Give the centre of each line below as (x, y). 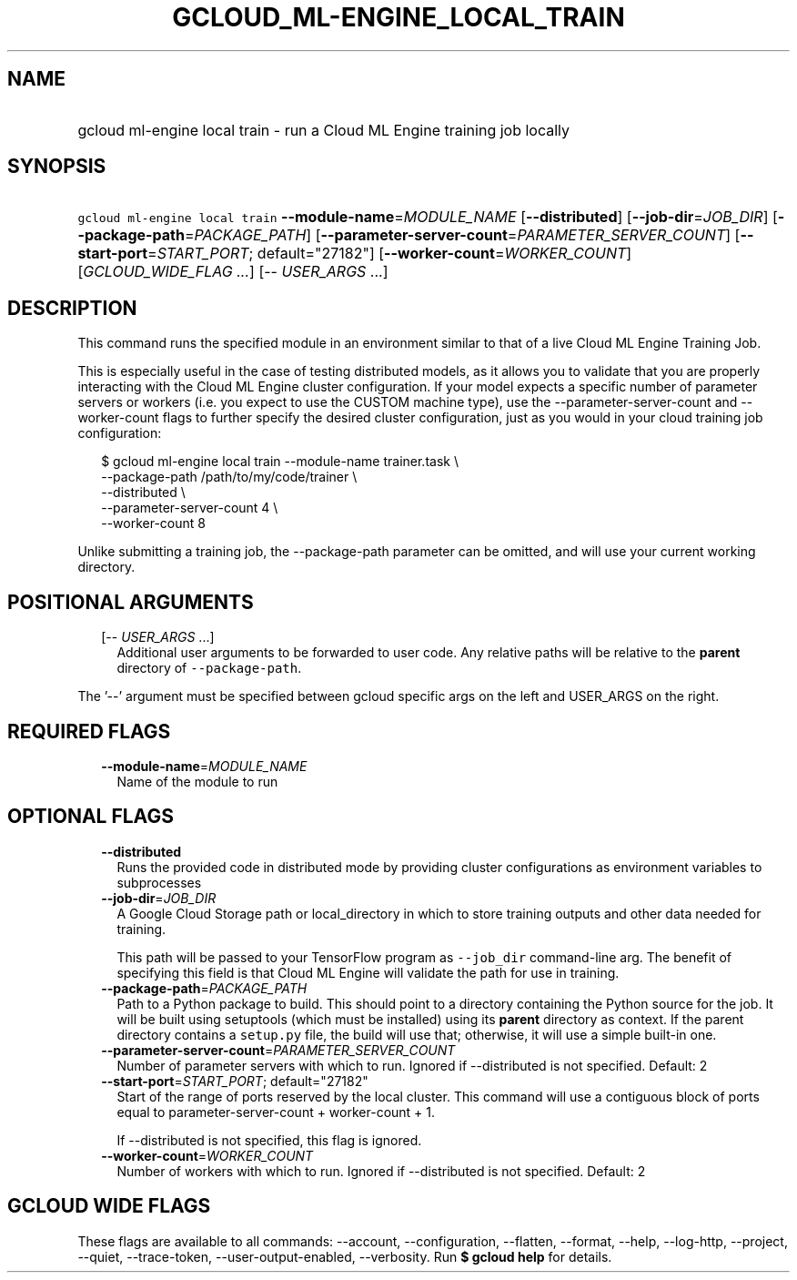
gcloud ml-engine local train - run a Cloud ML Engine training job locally (324, 130)
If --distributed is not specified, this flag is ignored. (269, 1140)
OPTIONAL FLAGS (91, 817)
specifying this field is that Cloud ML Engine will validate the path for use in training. (368, 972)
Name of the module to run (197, 781)
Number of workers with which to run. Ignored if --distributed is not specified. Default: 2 (381, 1171)
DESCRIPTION (72, 308)
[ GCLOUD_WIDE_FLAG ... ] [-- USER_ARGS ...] (233, 272)
